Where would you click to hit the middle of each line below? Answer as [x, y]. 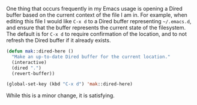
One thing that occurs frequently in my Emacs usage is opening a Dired [95, 9]
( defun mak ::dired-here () [40, 51]
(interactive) [29, 62]
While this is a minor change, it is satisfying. [61, 95]
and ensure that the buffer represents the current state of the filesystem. [96, 27]
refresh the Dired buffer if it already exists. [59, 40]
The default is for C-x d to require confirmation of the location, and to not [97, 34]
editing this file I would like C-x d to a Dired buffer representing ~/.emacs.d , [99, 21]
